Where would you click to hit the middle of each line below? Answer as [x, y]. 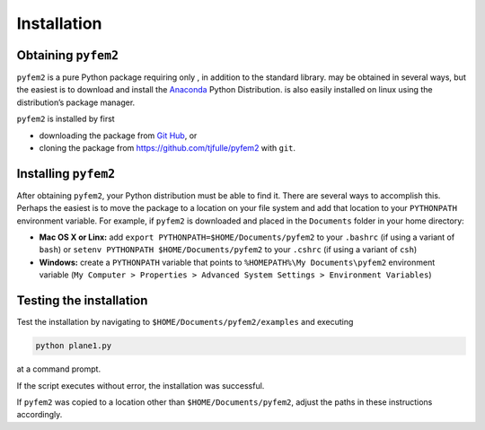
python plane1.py [74, 346]
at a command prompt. [59, 369]
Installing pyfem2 [66, 174]
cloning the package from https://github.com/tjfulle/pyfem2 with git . [168, 148]
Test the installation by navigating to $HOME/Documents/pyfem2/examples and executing [185, 322]
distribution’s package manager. [76, 102]
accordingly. [40, 415]
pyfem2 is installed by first [66, 119]
